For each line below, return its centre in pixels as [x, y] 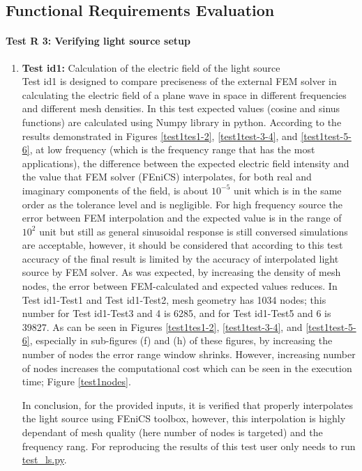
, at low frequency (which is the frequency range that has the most [172, 149]
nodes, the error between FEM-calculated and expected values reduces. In [180, 286]
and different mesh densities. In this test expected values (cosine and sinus [181, 108]
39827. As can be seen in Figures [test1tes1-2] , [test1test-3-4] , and [162, 326]
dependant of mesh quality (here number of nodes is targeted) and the [172, 432]
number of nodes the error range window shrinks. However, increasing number [189, 354]
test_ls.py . [44, 460]
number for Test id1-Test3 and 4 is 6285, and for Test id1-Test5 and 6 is [176, 313]
